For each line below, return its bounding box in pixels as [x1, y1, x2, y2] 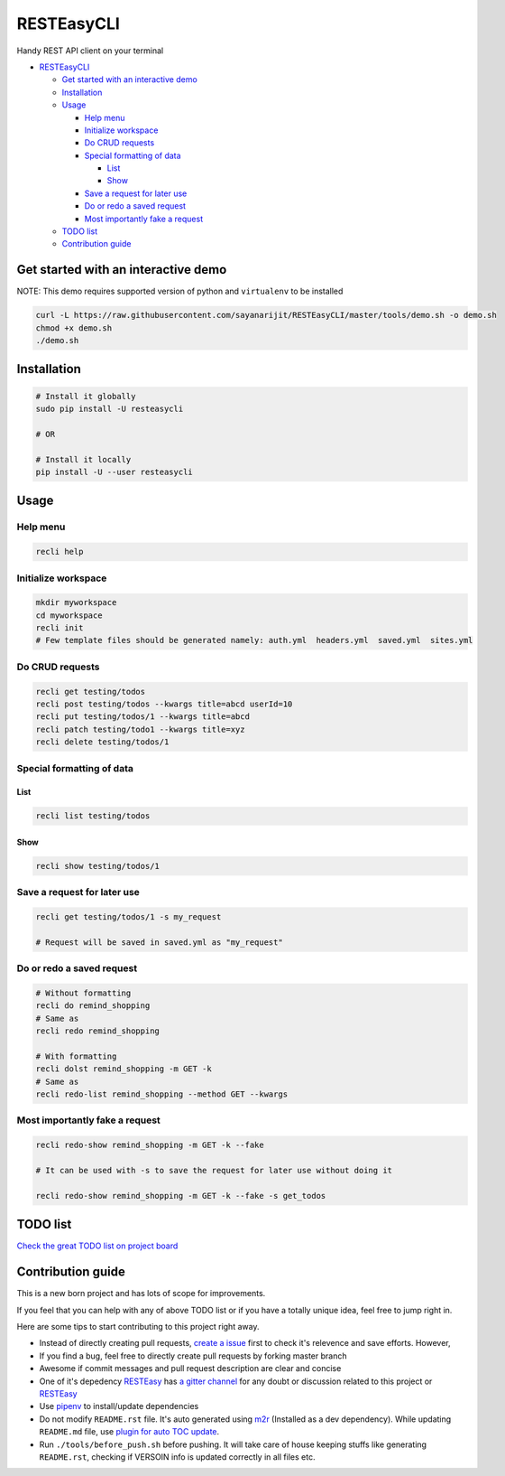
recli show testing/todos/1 [35, 861, 160, 871]
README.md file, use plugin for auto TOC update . [39, 1426, 220, 1437]
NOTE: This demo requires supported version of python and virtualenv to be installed [16, 285, 344, 297]
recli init [35, 623, 84, 633]
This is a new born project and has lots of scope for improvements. [16, 1288, 266, 1299]
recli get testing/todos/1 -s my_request [35, 912, 222, 922]
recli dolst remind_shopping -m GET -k [35, 1064, 212, 1074]
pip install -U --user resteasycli [35, 467, 193, 478]
